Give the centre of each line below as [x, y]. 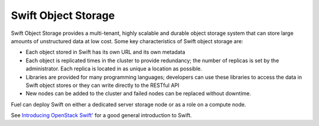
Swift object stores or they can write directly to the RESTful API [102, 85]
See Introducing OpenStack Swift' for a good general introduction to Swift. [101, 115]
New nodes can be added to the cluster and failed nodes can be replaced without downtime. [138, 93]
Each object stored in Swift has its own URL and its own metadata [105, 52]
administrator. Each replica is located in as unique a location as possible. [114, 69]
